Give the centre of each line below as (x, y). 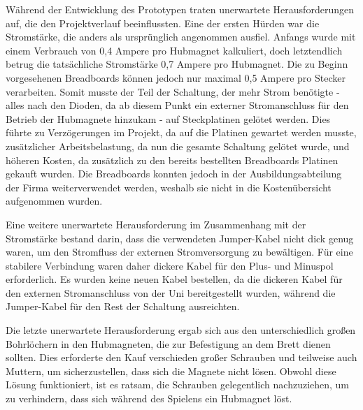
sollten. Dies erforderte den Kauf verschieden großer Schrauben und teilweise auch (181, 357)
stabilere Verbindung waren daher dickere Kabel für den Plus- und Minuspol (170, 265)
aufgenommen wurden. (54, 201)
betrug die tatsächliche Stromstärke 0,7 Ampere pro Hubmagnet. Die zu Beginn (177, 64)
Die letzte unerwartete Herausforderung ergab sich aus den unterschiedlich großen (181, 330)
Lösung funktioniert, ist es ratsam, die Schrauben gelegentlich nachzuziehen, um (178, 385)
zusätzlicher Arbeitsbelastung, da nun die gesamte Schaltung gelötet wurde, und (178, 146)
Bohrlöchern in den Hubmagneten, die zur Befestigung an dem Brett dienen (168, 343)
